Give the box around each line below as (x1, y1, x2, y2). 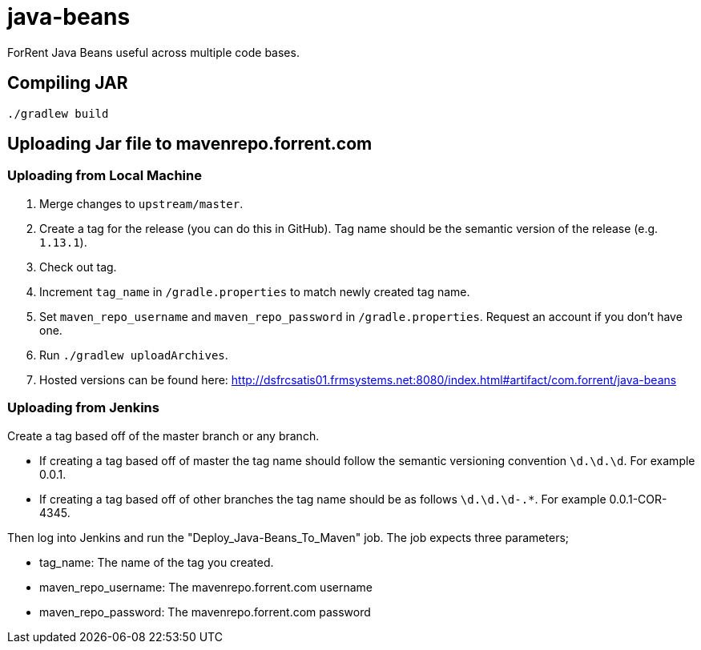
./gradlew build (7, 106, 109, 120)
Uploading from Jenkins (7, 399, 159, 416)
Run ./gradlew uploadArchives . (39, 347, 228, 362)
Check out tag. (39, 259, 117, 274)
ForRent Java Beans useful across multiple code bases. (7, 45, 300, 59)
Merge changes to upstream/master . (39, 196, 244, 211)
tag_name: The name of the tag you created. (39, 555, 274, 569)
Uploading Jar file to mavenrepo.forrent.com (7, 134, 373, 154)
